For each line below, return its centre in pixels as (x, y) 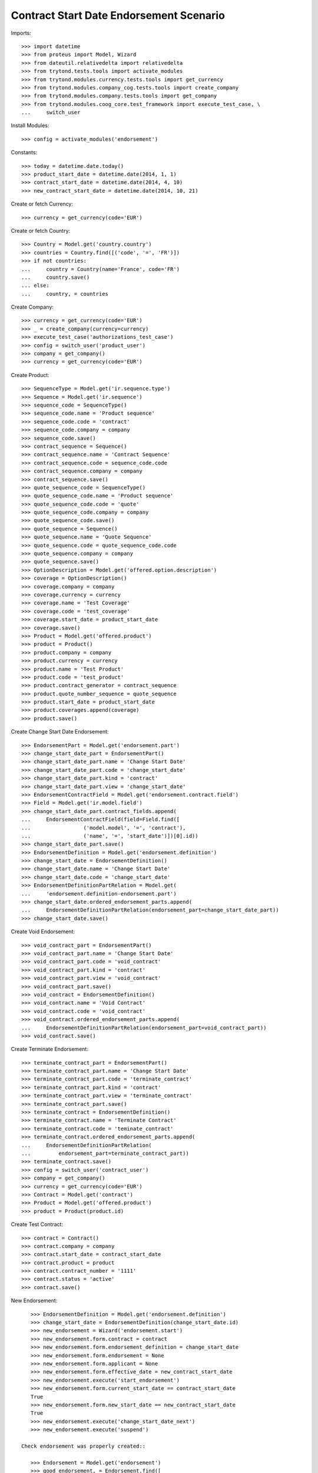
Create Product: (30, 375)
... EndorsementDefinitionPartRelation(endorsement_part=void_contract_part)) (144, 1028)
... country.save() (56, 277)
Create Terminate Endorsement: (49, 1049)
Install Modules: (30, 125)
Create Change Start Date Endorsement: (60, 732)
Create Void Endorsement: (43, 932)
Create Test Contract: (37, 1224)
